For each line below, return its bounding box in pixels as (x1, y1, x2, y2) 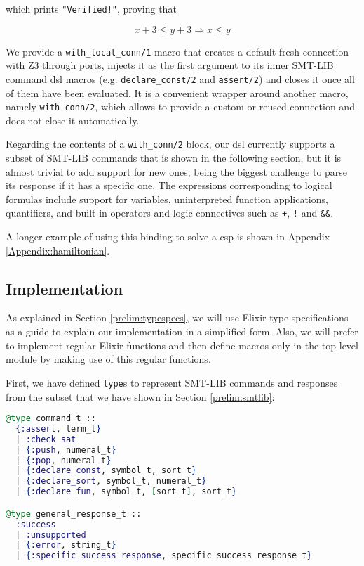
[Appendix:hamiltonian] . (6, 243, 110, 257)
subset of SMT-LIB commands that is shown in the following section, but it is (6, 150, 342, 165)
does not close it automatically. (6, 112, 140, 127)
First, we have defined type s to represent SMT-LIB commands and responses (6, 375, 338, 390)
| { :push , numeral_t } (15, 444, 116, 455)
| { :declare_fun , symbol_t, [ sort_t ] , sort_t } (15, 487, 237, 497)
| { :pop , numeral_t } (15, 455, 112, 465)
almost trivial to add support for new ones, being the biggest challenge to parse (6, 164, 348, 179)
